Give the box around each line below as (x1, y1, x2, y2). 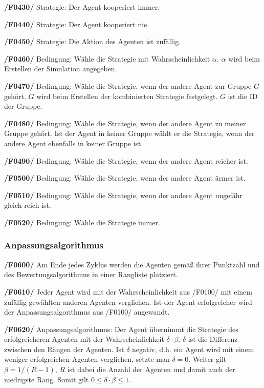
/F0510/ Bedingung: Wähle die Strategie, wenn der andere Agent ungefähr (4, 189, 243, 200)
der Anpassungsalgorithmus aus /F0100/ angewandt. (4, 306, 170, 317)
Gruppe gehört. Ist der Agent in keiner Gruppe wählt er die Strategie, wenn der (4, 128, 255, 139)
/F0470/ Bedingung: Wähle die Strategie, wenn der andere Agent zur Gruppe (4, 80, 252, 91)
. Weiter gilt (188, 354, 227, 364)
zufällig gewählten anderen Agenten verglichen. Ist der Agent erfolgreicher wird (4, 296, 252, 307)
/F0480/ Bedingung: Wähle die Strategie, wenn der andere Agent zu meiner (4, 118, 246, 128)
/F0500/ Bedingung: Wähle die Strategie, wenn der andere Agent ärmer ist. (4, 172, 246, 183)
